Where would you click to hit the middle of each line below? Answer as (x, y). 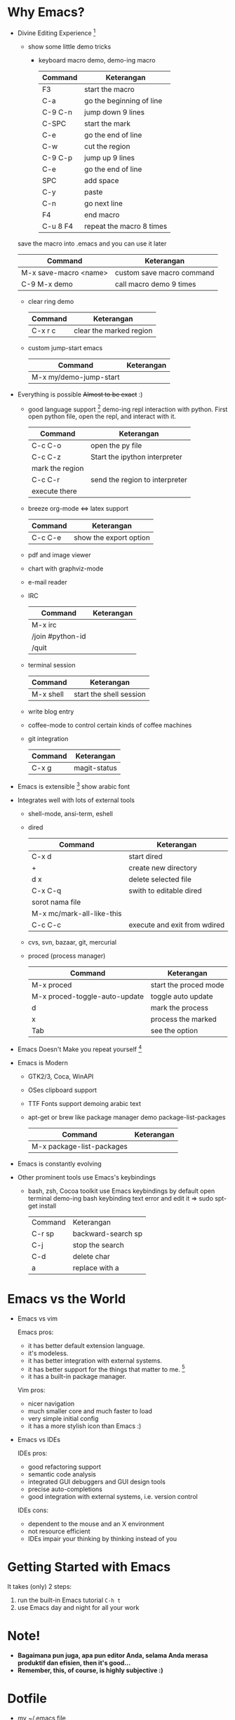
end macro (102, 215)
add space (101, 180)
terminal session (52, 665)
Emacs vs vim (38, 1318)
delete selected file (160, 879)
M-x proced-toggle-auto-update (88, 996)
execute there (54, 491)
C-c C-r (46, 480)
